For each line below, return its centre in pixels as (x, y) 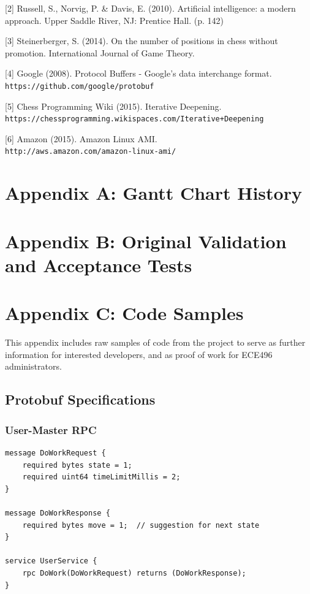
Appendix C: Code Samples (124, 313)
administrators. (33, 366)
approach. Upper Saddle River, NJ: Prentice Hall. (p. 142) (114, 20)
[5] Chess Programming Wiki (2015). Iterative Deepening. (113, 106)
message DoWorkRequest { (55, 453)
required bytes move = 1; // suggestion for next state (141, 525)
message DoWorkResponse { (58, 513)
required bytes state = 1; (77, 465)
